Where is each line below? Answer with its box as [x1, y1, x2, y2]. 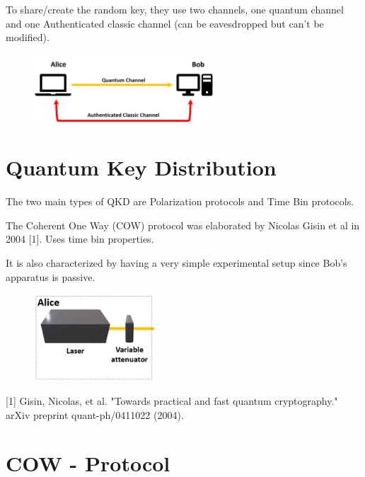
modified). [6, 30, 50, 45]
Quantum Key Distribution [6, 153, 277, 182]
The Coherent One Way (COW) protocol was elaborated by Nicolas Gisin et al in [6, 217, 360, 232]
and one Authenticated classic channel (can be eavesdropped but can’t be [6, 16, 324, 30]
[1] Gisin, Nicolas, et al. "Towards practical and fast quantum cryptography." [6, 393, 338, 408]
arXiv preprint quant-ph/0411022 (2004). [6, 407, 184, 422]
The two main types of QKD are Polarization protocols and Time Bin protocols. [6, 194, 354, 209]
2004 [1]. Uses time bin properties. [6, 231, 154, 246]
